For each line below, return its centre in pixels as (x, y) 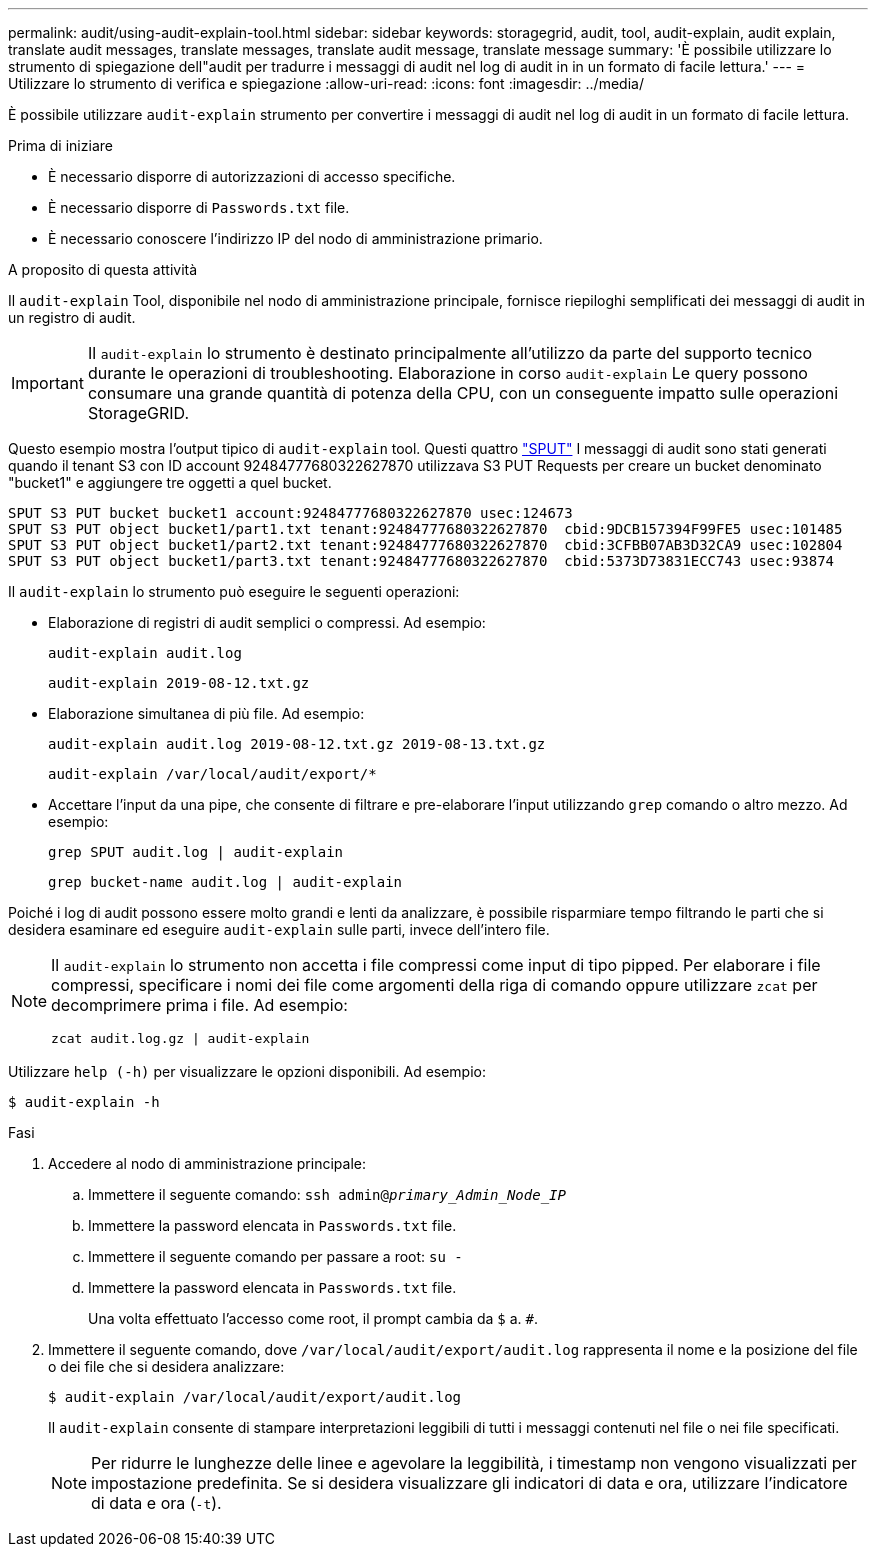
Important (47, 383)
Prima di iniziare (60, 145)
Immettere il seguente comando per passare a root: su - (275, 1256)
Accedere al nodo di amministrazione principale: (207, 1163)
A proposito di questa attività (103, 269)
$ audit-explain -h (84, 1102)
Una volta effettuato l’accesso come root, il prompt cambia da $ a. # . (313, 1318)
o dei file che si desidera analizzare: (166, 1366)
